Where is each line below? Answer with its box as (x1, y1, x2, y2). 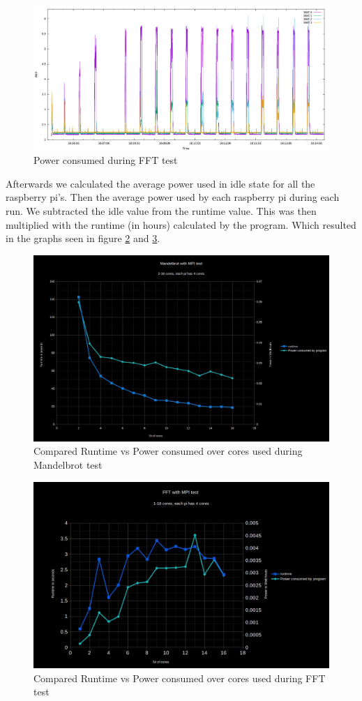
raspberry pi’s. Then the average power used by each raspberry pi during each (6, 190, 340, 204)
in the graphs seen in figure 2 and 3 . (6, 231, 160, 246)
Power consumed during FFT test (33, 153, 178, 167)
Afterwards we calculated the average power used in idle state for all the (6, 176, 315, 190)
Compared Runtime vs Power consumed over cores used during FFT (33, 670, 326, 685)
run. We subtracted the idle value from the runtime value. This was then (6, 204, 317, 218)
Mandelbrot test (33, 458, 103, 472)
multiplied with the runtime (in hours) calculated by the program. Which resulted (6, 217, 356, 232)
